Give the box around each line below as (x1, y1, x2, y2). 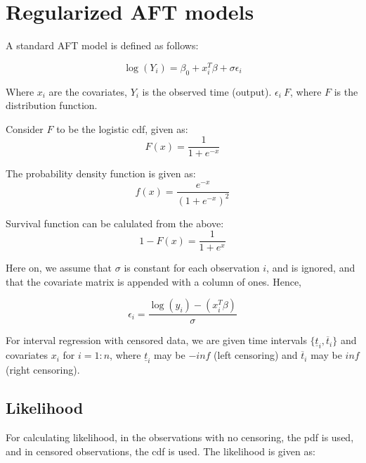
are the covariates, (48, 84, 127, 99)
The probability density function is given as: (6, 166, 196, 181)
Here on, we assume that (6, 260, 112, 275)
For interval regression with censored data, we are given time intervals (6, 333, 307, 348)
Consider (6, 121, 44, 136)
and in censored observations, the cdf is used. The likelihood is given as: (6, 443, 315, 458)
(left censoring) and (214, 348, 298, 362)
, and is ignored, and (266, 260, 355, 275)
